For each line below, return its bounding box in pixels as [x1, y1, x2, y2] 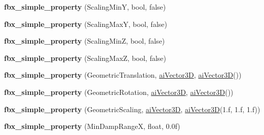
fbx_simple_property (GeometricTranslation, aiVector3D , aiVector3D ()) [4, 70, 242, 80]
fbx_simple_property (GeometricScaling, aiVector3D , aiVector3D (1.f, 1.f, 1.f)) [4, 104, 260, 114]
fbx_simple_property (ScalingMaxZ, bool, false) [4, 52, 167, 63]
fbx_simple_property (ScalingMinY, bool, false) [4, 2, 166, 12]
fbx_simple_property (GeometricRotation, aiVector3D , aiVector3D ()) [4, 86, 233, 97]
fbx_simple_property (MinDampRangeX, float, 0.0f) [4, 121, 180, 131]
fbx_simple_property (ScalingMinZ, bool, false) [4, 36, 165, 46]
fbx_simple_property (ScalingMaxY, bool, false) [4, 18, 167, 29]
